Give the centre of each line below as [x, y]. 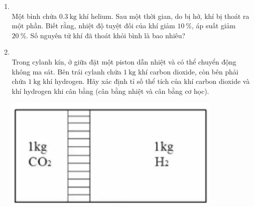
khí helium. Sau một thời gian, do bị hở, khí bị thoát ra [164, 16]
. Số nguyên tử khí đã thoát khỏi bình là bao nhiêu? [106, 35]
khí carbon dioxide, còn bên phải [188, 71]
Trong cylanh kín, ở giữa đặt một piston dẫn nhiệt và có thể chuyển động [124, 61]
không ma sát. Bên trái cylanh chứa [66, 71]
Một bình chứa [34, 16]
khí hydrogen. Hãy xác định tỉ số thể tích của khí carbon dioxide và [146, 81]
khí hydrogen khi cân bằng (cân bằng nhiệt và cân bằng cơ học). [110, 91]
